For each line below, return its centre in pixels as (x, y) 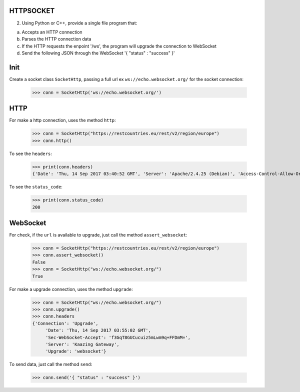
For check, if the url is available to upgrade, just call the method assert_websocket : (98, 235)
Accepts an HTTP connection (52, 32)
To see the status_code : (36, 187)
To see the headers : (30, 153)
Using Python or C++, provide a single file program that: (79, 23)
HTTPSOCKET (32, 11)
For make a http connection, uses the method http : (62, 120)
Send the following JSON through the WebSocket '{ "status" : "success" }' (98, 53)
